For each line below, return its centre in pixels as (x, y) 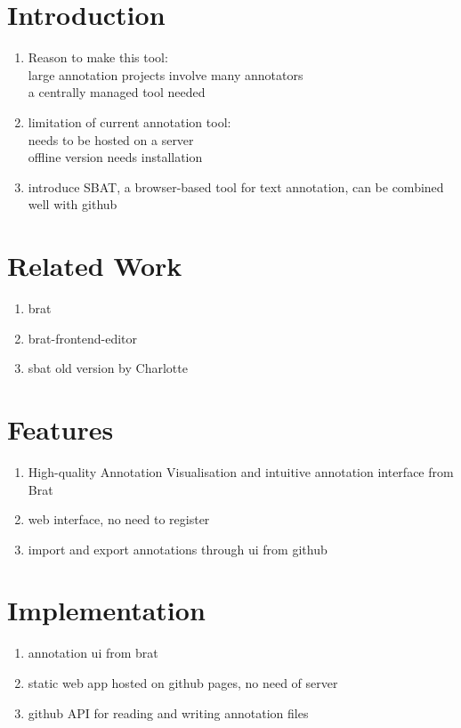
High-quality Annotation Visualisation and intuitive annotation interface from (241, 471)
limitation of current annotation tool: (129, 121)
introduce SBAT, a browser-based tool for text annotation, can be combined (236, 186)
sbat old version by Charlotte (108, 368)
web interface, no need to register (119, 519)
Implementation (106, 610)
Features (61, 429)
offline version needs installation (115, 157)
